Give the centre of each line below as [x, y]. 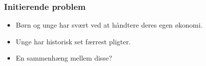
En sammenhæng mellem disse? [64, 58]
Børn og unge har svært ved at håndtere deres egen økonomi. [109, 25]
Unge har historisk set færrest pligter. [73, 41]
